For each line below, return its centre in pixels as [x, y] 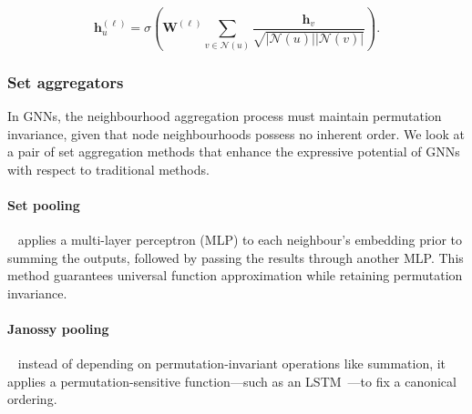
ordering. [32, 399]
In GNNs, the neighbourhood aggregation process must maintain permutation [225, 115]
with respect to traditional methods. [108, 169]
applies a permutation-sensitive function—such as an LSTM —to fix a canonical [232, 381]
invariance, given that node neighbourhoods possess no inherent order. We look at [236, 133]
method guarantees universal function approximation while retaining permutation [235, 275]
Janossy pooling [58, 329]
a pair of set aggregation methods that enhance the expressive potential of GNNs [234, 151]
